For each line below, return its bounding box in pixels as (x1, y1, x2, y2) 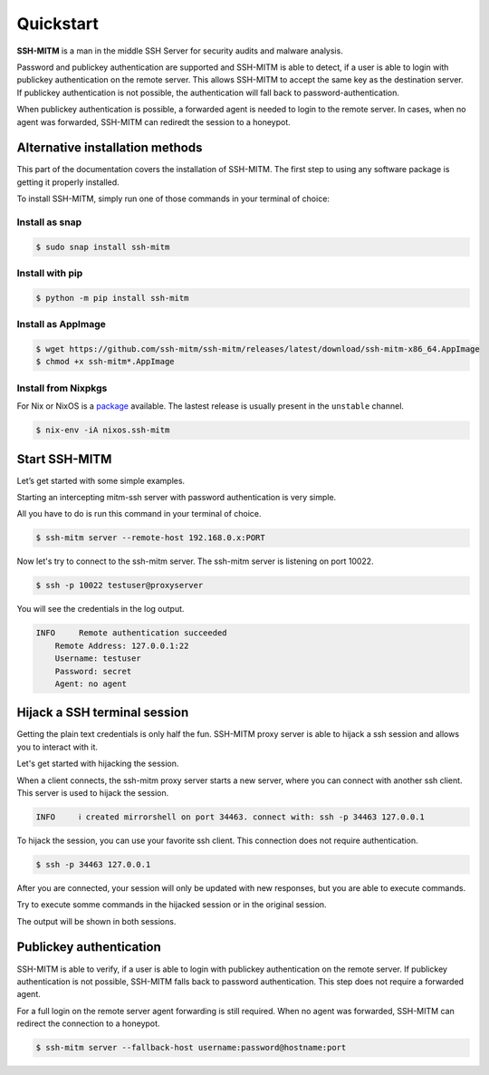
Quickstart (16, 14, 100, 34)
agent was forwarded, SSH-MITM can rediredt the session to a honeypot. (16, 116, 292, 127)
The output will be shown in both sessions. (16, 915, 177, 926)
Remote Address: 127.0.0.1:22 (54, 640, 189, 651)
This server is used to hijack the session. (16, 787, 169, 798)
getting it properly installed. (16, 177, 120, 188)
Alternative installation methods (16, 140, 203, 156)
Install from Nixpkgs (16, 382, 108, 394)
